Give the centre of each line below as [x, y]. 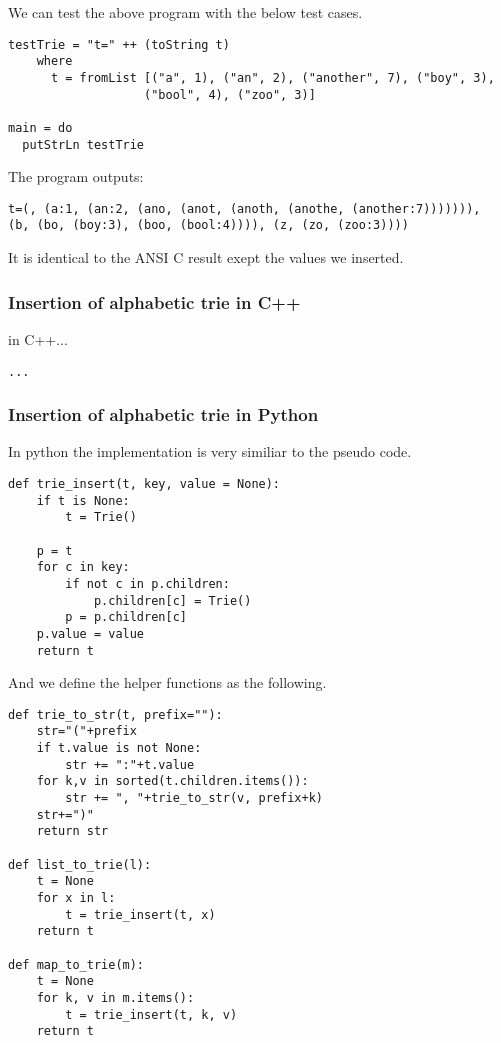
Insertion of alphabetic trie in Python [163, 414]
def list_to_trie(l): [80, 864]
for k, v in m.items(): [115, 997]
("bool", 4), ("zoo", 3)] [230, 94]
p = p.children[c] [126, 617]
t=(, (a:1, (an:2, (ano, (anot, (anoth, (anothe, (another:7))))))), [244, 208]
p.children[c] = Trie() [172, 600]
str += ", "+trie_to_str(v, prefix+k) [194, 798]
